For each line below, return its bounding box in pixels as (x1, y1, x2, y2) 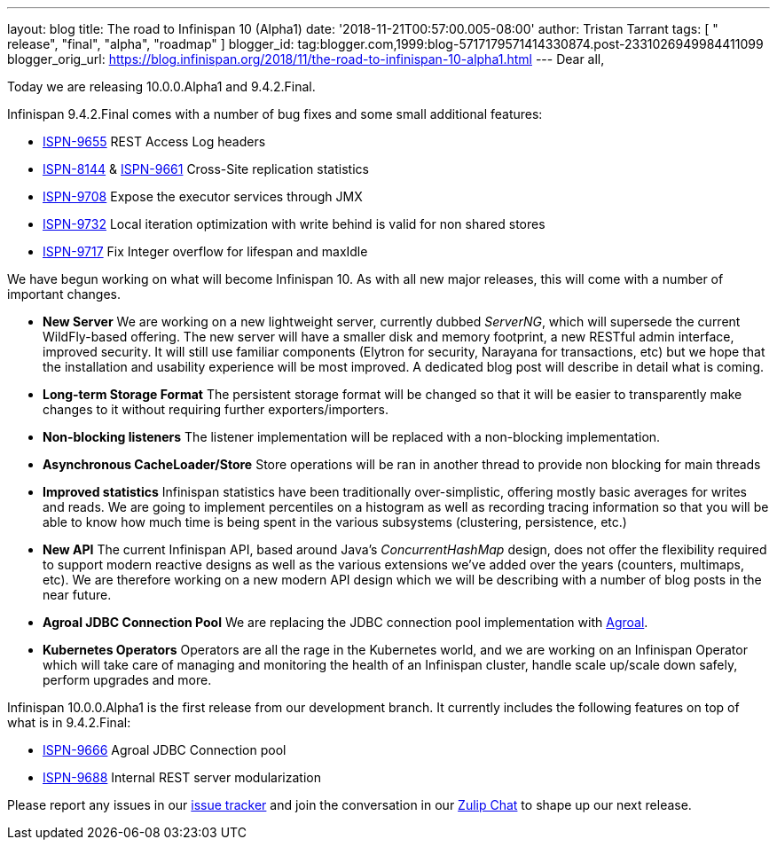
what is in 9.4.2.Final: (7, 715, 131, 730)
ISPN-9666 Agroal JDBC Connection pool (43, 742, 286, 757)
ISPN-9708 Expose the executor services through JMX (43, 189, 363, 204)
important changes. (7, 286, 121, 302)
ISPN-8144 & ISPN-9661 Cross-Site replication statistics (43, 161, 369, 176)
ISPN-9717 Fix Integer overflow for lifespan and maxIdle (43, 244, 368, 259)
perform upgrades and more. (43, 672, 212, 687)
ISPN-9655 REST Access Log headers (43, 134, 266, 149)
